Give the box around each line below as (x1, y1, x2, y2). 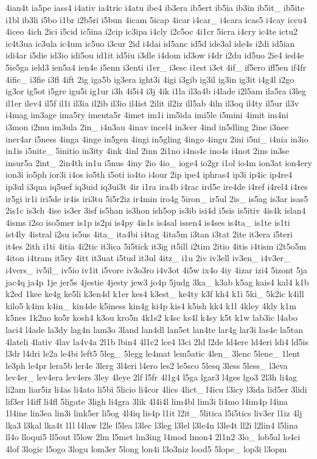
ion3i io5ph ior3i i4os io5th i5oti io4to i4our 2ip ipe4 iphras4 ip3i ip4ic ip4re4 (5, 168, 293, 181)
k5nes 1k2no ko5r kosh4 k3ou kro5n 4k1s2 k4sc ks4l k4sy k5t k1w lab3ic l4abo (5, 311, 298, 324)
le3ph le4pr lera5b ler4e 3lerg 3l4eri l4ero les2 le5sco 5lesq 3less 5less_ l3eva (5, 359, 288, 371)
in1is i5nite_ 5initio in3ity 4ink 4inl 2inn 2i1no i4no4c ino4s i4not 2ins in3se (5, 144, 290, 157)
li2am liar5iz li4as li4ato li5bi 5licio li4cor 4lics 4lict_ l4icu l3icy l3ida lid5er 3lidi (5, 383, 307, 395)
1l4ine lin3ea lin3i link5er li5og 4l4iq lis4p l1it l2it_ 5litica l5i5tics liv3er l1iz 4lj (5, 407, 302, 419)
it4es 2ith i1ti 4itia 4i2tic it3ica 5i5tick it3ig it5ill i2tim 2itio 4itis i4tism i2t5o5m (5, 239, 307, 252)
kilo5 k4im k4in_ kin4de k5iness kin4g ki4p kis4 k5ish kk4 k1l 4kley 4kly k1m (5, 299, 296, 312)
